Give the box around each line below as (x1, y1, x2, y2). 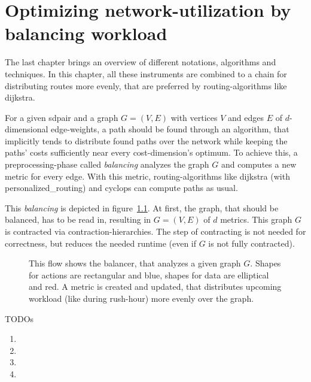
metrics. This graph (220, 213, 292, 226)
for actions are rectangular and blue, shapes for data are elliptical (29, 268, 269, 281)
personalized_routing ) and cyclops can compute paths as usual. (5, 181, 238, 194)
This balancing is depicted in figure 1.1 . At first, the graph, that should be (5, 201, 279, 214)
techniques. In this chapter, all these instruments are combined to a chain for (5, 67, 287, 80)
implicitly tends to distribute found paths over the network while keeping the (5, 134, 288, 147)
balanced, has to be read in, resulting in (5, 213, 151, 226)
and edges (228, 111, 264, 123)
